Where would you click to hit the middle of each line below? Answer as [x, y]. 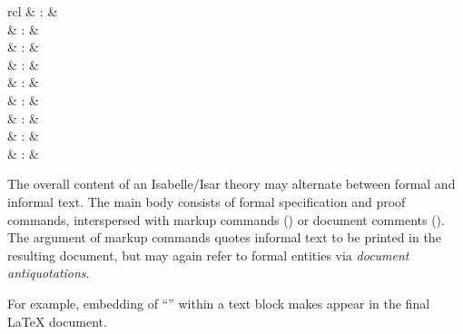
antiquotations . [49, 273]
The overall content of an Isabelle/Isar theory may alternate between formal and [231, 184]
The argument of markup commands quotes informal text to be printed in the [224, 237]
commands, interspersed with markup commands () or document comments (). [226, 219]
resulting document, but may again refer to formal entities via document [208, 255]
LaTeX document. [57, 321]
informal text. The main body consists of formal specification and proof [207, 201]
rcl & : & [33, 11]
